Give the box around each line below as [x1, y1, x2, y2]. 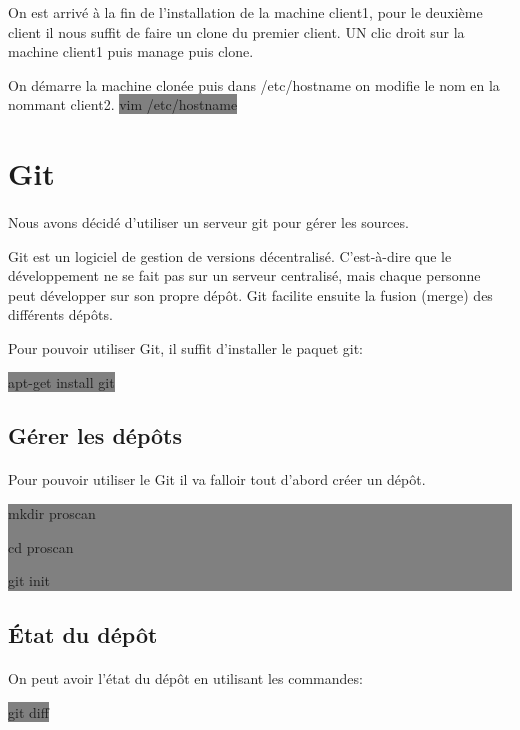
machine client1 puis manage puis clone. [8, 41, 254, 62]
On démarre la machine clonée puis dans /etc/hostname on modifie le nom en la [8, 74, 500, 95]
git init [8, 570, 51, 591]
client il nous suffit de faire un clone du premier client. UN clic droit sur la [8, 21, 465, 42]
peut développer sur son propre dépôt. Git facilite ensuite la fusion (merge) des [8, 284, 493, 305]
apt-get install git [8, 371, 115, 392]
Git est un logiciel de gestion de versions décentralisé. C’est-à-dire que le [8, 245, 452, 266]
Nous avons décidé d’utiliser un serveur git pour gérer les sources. [8, 211, 409, 232]
